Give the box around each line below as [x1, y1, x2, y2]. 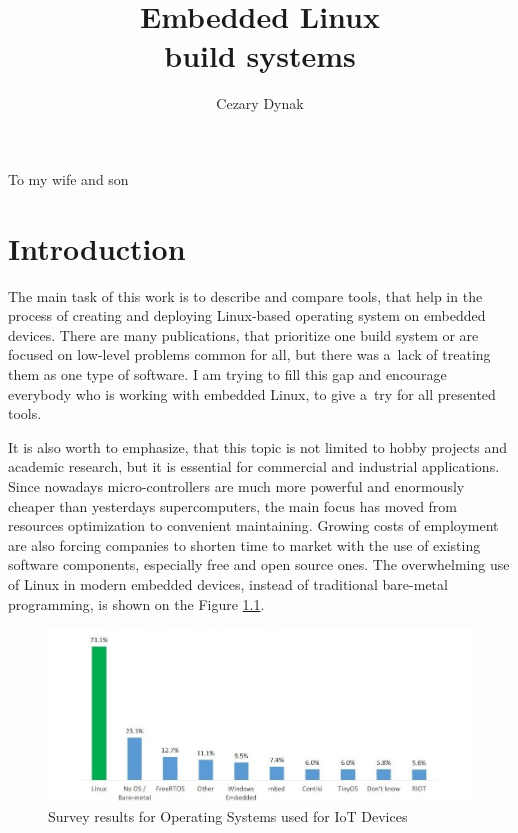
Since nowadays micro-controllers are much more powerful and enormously [8, 475, 465, 496]
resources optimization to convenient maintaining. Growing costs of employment [8, 515, 499, 536]
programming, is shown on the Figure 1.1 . [8, 593, 265, 614]
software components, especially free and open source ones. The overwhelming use [8, 554, 510, 575]
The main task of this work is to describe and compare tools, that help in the [8, 285, 483, 306]
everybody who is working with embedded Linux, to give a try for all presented [8, 383, 496, 404]
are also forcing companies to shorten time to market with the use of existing [8, 534, 481, 555]
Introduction [8, 227, 186, 268]
